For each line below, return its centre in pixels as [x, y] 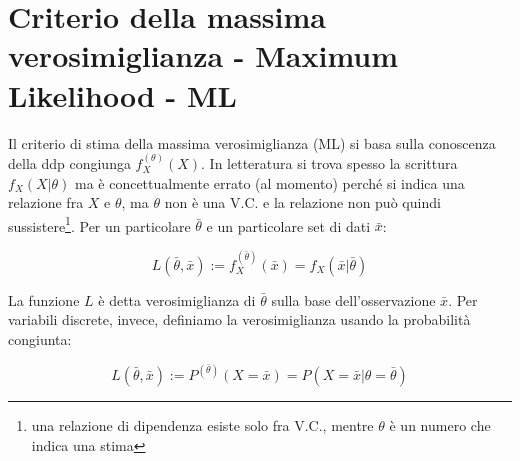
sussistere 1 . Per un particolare [99, 224]
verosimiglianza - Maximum [203, 55]
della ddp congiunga [69, 162]
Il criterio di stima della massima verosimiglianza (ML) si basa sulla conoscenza [252, 142]
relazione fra [46, 202]
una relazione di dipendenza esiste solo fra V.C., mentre [202, 425]
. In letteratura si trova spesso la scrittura [329, 162]
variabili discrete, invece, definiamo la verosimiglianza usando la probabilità [239, 319]
